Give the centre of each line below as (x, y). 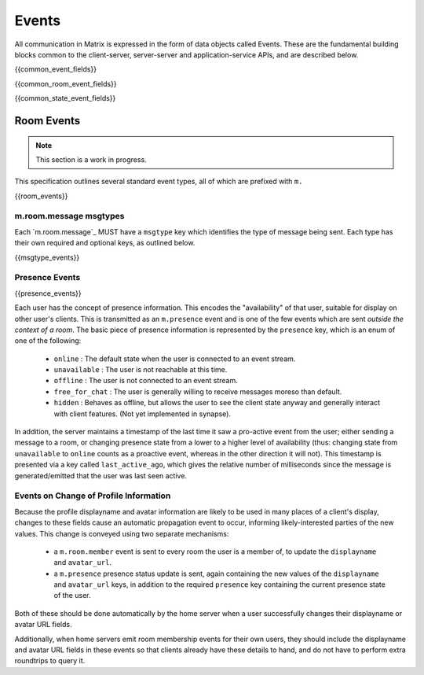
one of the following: (48, 341)
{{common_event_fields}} (56, 69)
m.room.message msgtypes (69, 216)
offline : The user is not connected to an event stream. (146, 381)
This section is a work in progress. (91, 159)
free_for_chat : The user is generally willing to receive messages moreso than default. (198, 391)
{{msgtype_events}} (47, 257)
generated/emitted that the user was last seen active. (101, 475)
